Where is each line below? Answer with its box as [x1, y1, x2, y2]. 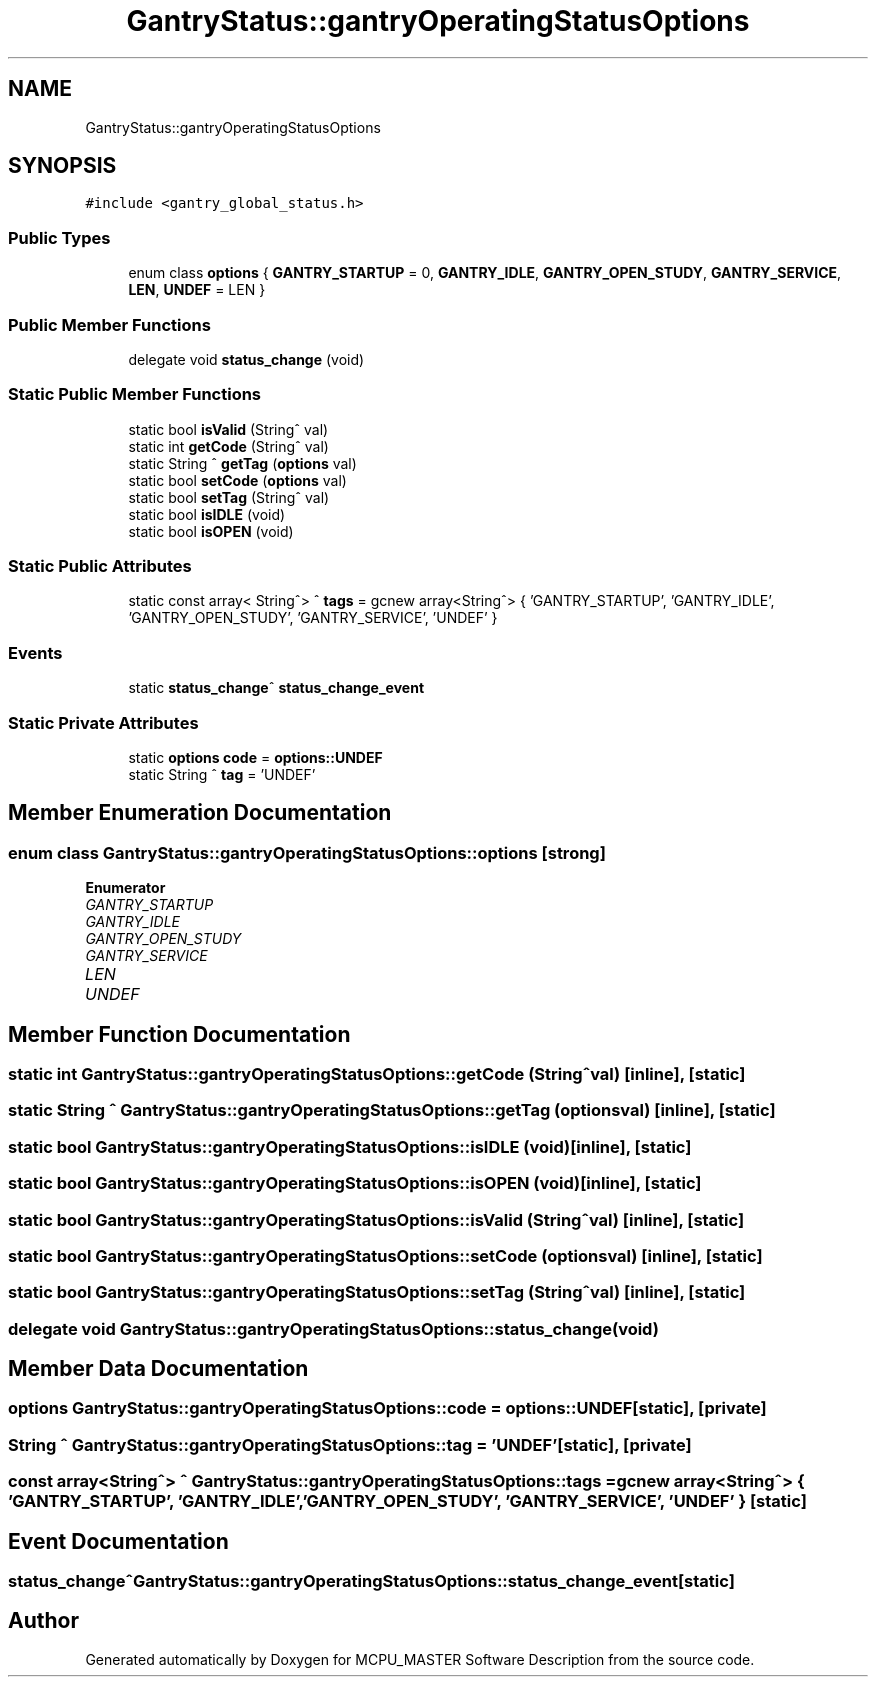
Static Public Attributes [8, 556, 192, 577]
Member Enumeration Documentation [8, 800, 392, 826]
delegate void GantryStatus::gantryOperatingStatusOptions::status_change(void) [8, 1318, 659, 1339]
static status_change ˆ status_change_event [128, 679, 425, 697]
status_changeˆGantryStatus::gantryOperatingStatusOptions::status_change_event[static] [8, 1571, 735, 1592]
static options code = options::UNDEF [128, 748, 383, 766]
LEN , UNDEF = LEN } [128, 281, 266, 299]
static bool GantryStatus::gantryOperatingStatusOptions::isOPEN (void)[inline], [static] [8, 1173, 702, 1194]
